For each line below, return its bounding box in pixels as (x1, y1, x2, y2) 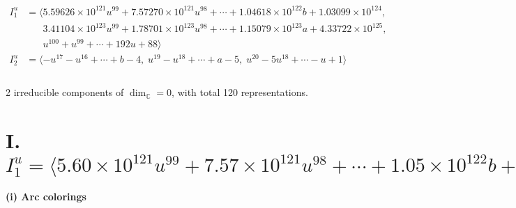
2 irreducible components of (6, 85, 124, 99)
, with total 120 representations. (172, 85, 308, 99)
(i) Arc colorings (6, 189, 86, 204)
